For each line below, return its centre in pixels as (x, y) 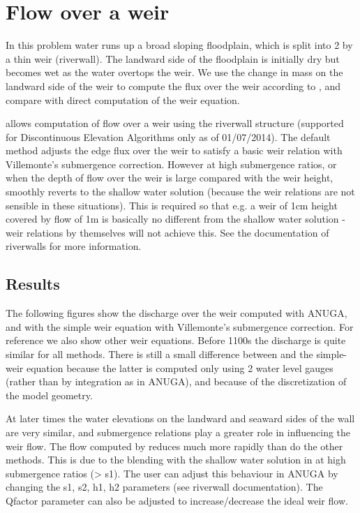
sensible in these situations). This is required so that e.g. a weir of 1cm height (172, 205)
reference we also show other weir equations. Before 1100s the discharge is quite (176, 340)
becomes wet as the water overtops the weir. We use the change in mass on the (174, 72)
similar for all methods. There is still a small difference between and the (159, 354)
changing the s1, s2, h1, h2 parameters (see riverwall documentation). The (164, 487)
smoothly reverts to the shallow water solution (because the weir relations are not (180, 192)
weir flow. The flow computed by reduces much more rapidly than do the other (174, 446)
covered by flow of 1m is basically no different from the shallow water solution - (175, 219)
